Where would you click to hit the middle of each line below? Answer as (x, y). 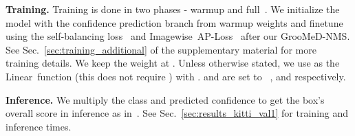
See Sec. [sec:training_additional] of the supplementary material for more (161, 49)
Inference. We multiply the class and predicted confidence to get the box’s (165, 99)
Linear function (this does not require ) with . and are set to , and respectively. (176, 76)
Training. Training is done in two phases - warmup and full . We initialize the (173, 9)
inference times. (39, 126)
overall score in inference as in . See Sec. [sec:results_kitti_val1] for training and (177, 113)
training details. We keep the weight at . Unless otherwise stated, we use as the (173, 63)
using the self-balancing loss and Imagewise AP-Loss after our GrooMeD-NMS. (178, 36)
